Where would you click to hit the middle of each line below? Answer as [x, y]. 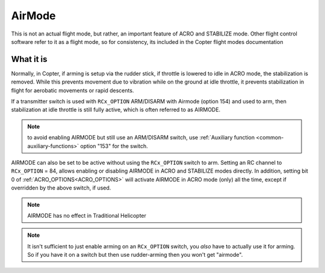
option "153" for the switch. [114, 146]
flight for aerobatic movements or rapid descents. [73, 90]
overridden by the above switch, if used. [61, 188]
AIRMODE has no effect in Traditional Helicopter [87, 215]
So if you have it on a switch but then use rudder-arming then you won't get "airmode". [135, 255]
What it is [29, 59]
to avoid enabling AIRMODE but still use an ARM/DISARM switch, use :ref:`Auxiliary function [141, 138]
